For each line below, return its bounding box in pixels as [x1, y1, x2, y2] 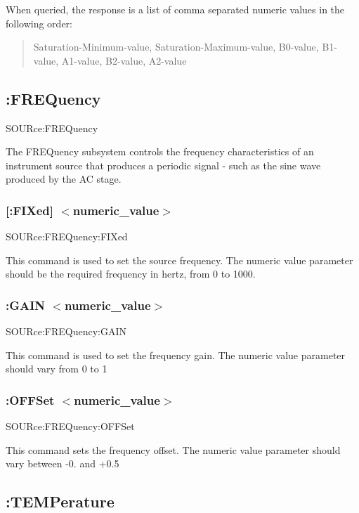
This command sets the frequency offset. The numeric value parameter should [6, 442, 341, 457]
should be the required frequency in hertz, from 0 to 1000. [6, 266, 256, 281]
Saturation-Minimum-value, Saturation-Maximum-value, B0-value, [33, 39, 319, 54]
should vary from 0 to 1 [6, 361, 107, 376]
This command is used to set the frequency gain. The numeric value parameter [6, 347, 346, 362]
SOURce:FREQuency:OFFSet [6, 419, 135, 434]
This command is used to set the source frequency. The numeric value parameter [6, 252, 353, 267]
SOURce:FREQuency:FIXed [6, 229, 128, 244]
